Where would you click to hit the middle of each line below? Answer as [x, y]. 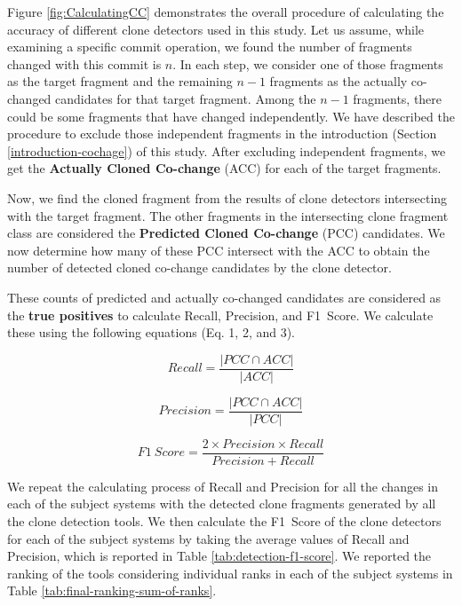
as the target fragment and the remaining [120, 81]
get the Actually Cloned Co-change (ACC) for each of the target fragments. [224, 168]
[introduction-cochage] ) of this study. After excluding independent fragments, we [227, 150]
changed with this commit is [84, 63]
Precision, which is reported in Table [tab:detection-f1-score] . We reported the [219, 556]
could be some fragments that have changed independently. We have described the [231, 116]
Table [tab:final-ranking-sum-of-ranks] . [112, 590]
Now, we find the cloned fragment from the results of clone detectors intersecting [227, 197]
